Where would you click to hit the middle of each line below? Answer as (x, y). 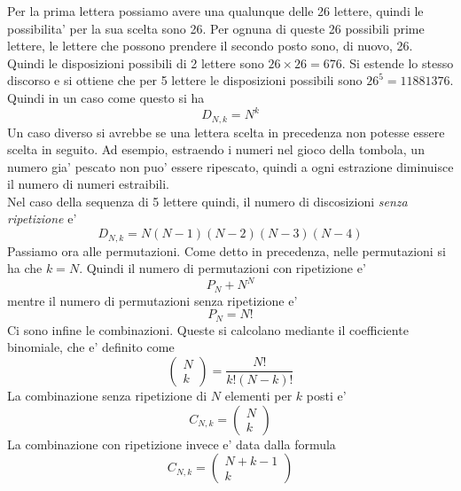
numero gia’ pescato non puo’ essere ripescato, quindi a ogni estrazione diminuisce (230, 166)
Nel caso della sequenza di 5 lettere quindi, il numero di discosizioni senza (207, 201)
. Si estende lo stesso (398, 62)
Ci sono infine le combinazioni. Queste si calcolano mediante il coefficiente (208, 329)
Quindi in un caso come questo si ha (106, 97)
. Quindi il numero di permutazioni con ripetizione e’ (223, 268)
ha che (25, 268)
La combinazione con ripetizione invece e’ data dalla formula (172, 444)
